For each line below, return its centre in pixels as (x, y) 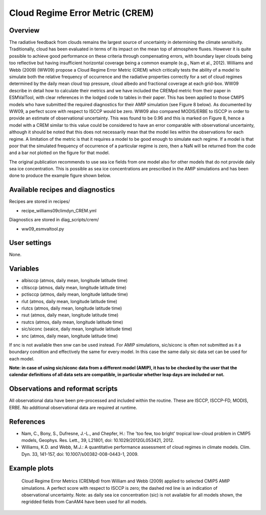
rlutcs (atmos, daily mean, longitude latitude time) (72, 308)
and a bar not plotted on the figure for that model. (60, 153)
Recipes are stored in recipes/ (39, 201)
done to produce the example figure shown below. (60, 176)
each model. (22, 358)
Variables (24, 269)
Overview (24, 30)
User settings (30, 243)
